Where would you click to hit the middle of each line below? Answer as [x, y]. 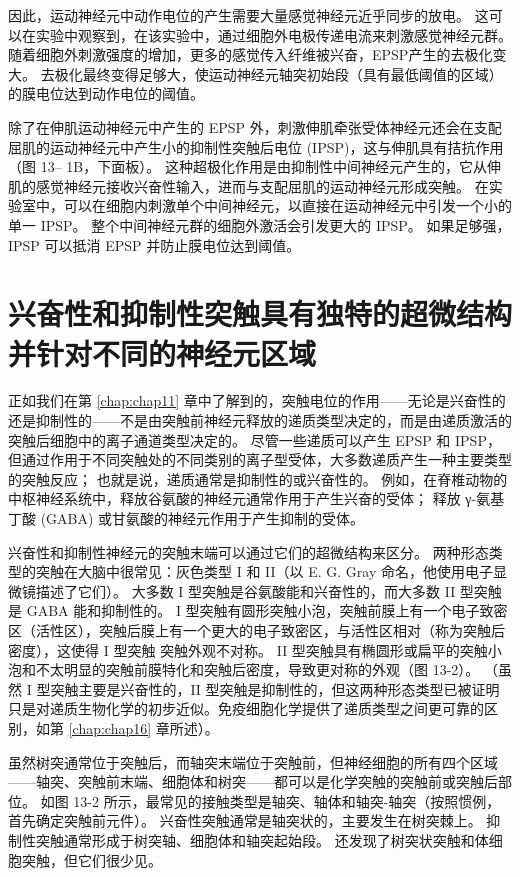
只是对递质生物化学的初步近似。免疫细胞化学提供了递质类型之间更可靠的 [246, 708]
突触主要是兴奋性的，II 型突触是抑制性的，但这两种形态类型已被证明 [275, 688]
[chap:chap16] [110, 727]
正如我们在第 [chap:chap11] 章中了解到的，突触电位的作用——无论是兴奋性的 [257, 400]
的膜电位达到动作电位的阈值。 [106, 93]
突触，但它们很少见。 [91, 859]
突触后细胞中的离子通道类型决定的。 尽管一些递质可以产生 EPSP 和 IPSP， [254, 439]
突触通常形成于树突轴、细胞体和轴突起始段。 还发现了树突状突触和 [255, 839]
